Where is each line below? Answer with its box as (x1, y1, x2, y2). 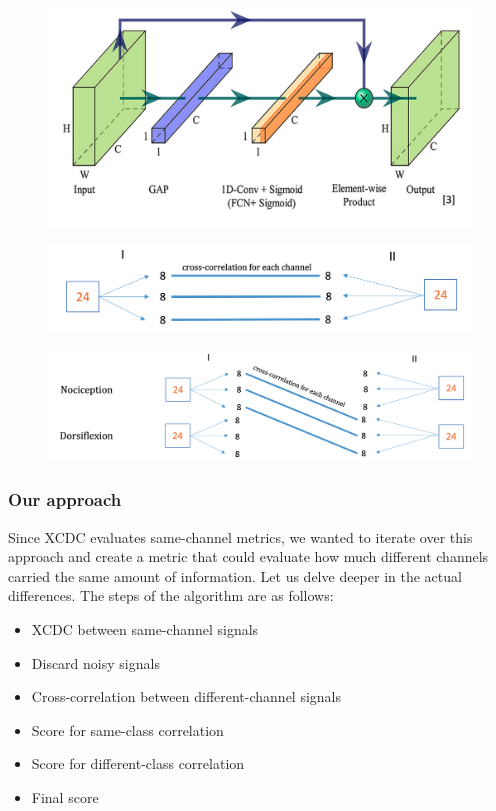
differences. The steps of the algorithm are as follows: (8, 585, 334, 606)
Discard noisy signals (31, 652, 160, 673)
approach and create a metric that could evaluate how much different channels (8, 546, 489, 567)
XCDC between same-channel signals (31, 619, 259, 640)
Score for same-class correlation (31, 719, 224, 740)
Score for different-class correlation (31, 753, 245, 774)
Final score (31, 787, 99, 808)
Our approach (8, 487, 122, 512)
